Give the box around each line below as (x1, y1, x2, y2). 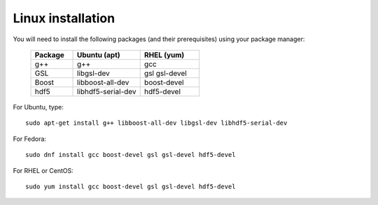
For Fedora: (13, 135, 47, 143)
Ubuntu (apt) (76, 50, 120, 59)
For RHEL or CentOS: (13, 166, 73, 174)
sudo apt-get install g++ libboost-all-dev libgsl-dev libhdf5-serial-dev (25, 119, 288, 127)
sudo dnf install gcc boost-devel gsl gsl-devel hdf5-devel (25, 151, 236, 159)
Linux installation (13, 10, 115, 26)
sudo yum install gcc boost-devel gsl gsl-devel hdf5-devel (25, 182, 236, 190)
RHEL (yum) (143, 50, 185, 59)
